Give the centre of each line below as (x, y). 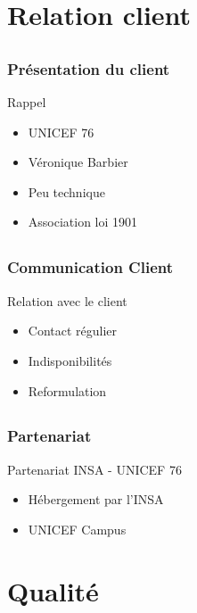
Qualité (53, 590)
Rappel (27, 102)
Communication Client (90, 267)
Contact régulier (73, 331)
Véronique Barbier (78, 162)
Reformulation (67, 390)
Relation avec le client (67, 300)
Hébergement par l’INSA (96, 499)
